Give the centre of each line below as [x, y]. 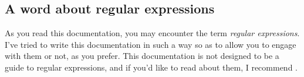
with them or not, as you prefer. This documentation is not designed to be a [142, 56]
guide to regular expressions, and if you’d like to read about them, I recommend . [151, 67]
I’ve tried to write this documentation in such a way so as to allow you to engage [151, 44]
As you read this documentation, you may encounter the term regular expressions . [152, 33]
